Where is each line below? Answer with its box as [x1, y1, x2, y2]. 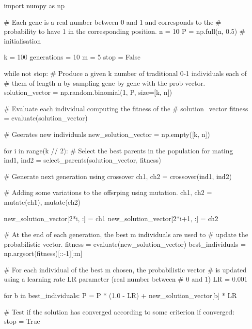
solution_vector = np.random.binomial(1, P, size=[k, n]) [4, 87, 172, 97]
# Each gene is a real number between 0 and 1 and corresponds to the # [4, 16, 221, 27]
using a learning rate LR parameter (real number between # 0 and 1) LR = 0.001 [4, 274, 248, 284]
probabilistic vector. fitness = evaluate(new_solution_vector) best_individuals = [4, 239, 246, 249]
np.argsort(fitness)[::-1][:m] [4, 248, 83, 258]
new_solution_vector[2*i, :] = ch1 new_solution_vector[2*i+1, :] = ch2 [4, 213, 219, 223]
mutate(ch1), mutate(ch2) [4, 196, 80, 207]
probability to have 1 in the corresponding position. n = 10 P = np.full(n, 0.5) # [4, 26, 245, 36]
